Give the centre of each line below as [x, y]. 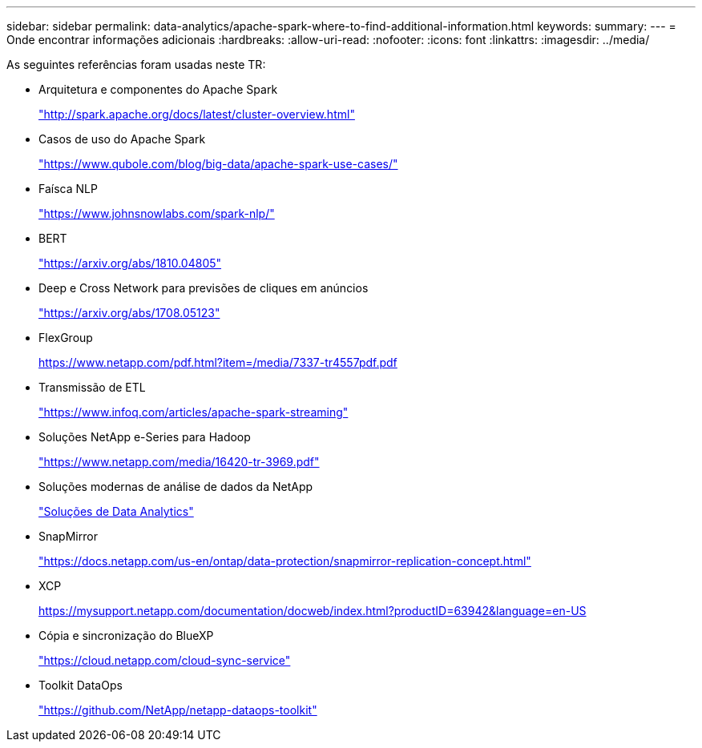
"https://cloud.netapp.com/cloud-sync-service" [165, 660]
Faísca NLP [68, 189]
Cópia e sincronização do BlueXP [126, 635]
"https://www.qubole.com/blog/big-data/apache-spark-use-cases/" [218, 164]
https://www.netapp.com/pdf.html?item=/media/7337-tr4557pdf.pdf [218, 362]
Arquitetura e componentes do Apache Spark [158, 89]
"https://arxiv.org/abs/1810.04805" [130, 263]
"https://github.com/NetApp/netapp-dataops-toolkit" [178, 710]
